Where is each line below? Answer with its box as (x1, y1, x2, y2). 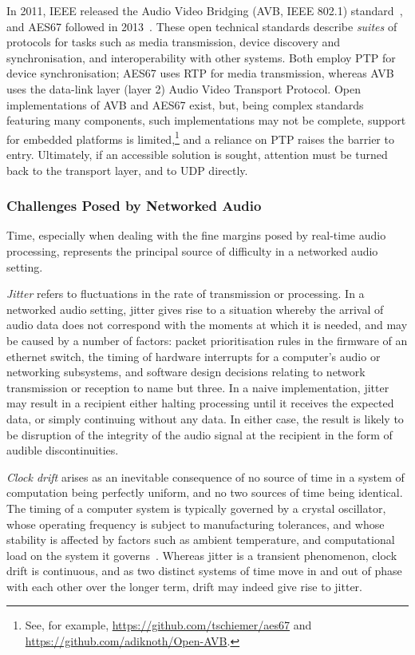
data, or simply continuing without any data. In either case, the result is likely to (6, 410, 404, 427)
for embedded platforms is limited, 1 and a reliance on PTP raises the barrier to (6, 128, 394, 147)
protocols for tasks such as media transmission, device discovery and (6, 34, 341, 50)
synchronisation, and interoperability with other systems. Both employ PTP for (6, 49, 396, 65)
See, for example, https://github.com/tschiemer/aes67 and (25, 617, 312, 633)
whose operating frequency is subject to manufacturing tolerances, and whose (6, 515, 385, 532)
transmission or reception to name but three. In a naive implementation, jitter (6, 379, 389, 395)
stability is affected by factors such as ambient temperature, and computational (6, 531, 395, 548)
